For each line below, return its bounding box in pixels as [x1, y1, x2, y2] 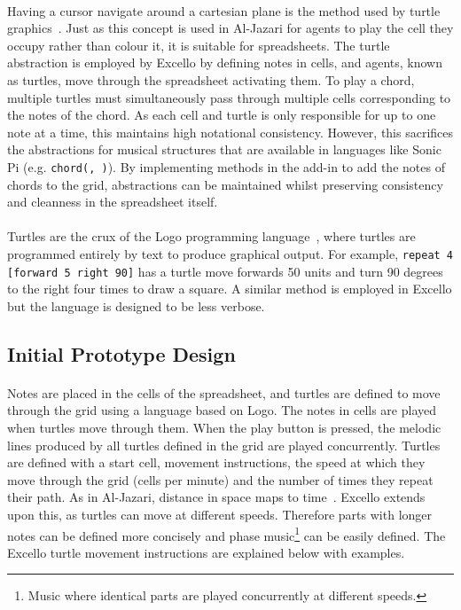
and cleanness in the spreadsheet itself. [7, 192, 218, 211]
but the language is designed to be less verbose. [7, 296, 265, 315]
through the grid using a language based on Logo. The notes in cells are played [7, 401, 437, 419]
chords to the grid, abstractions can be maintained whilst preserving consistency [7, 175, 443, 193]
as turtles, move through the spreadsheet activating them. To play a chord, [7, 70, 415, 89]
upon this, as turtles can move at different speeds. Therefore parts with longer [7, 505, 433, 523]
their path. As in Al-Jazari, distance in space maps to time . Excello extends [7, 488, 426, 506]
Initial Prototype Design [7, 340, 236, 367]
